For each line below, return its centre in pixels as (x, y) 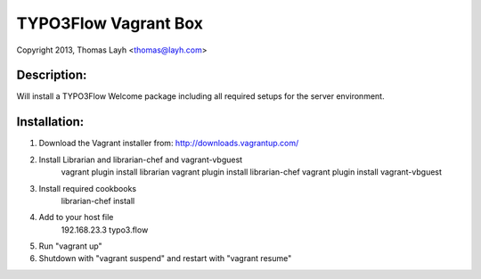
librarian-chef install (98, 201)
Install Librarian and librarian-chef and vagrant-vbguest (141, 160)
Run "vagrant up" (70, 246)
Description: (52, 75)
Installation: (50, 122)
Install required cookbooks (88, 188)
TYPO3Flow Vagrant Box (110, 23)
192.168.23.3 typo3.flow (105, 230)
